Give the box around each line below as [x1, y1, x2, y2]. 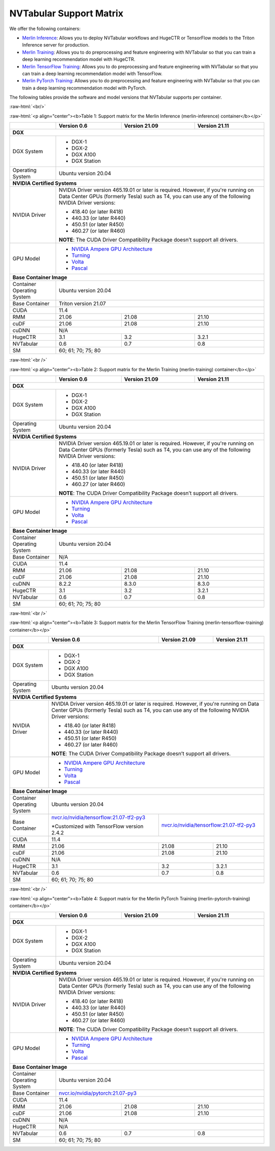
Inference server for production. [22, 42, 90, 48]
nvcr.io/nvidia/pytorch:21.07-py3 [59, 1090, 137, 1097]
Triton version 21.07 [59, 300, 106, 307]
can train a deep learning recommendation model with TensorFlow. [22, 70, 163, 77]
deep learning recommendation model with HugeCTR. [22, 56, 135, 62]
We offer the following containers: [9, 26, 81, 32]
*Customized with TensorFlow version [51, 823, 144, 830]
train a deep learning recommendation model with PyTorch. [22, 85, 147, 91]
